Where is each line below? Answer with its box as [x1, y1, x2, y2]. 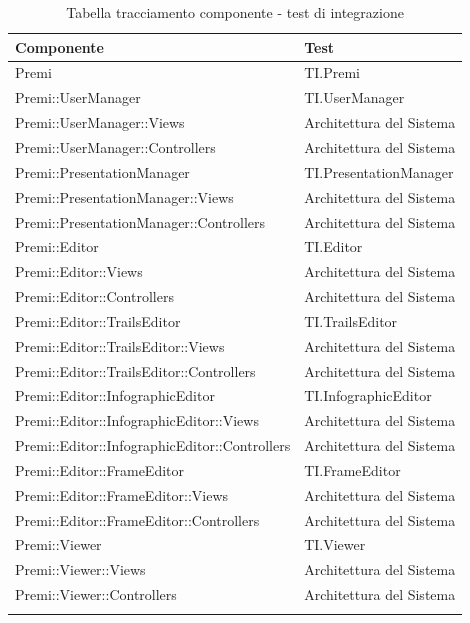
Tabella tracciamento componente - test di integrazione [66, 2, 404, 22]
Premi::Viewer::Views [15, 559, 146, 580]
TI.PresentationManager [304, 161, 454, 182]
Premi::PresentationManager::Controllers [15, 211, 266, 232]
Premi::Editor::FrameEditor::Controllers [15, 509, 260, 530]
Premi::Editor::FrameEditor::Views [15, 484, 229, 505]
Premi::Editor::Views [15, 261, 143, 282]
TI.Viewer [304, 534, 366, 555]
